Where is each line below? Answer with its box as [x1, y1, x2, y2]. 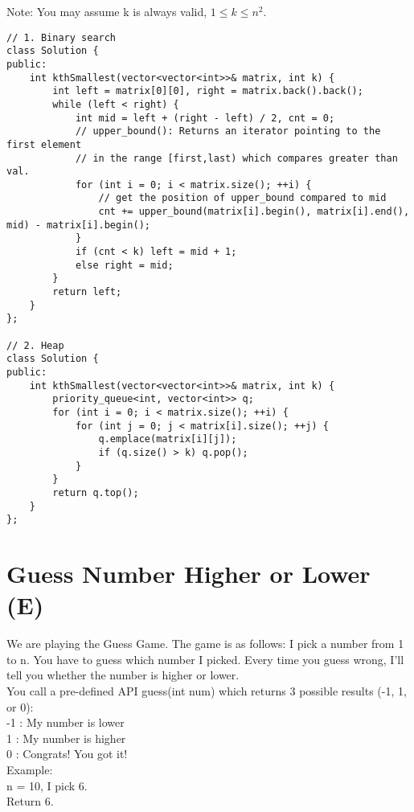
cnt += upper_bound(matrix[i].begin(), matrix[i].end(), [98, 206, 410, 218]
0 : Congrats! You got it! [6, 745, 128, 762]
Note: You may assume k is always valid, [6, 3, 207, 19]
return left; [52, 286, 122, 298]
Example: [6, 761, 53, 777]
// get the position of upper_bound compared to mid [98, 192, 387, 204]
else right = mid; [75, 259, 174, 271]
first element [6, 138, 82, 150]
